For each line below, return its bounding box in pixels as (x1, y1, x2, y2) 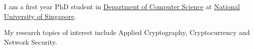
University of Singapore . (4, 11, 76, 21)
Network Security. (4, 36, 57, 47)
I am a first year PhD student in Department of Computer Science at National (4, 1, 240, 11)
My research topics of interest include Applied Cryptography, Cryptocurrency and (4, 27, 250, 37)
